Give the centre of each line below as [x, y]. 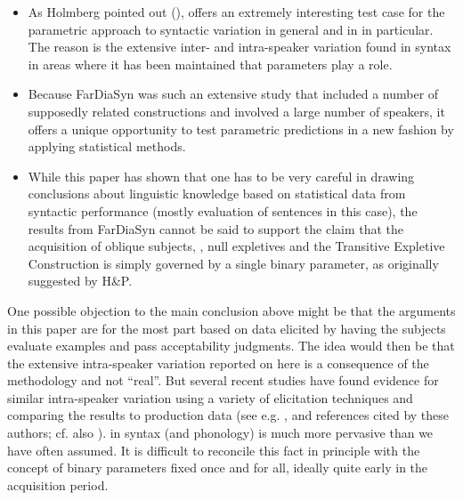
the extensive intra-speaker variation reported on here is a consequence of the [218, 363]
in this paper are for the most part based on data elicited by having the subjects [227, 328]
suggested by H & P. [80, 281]
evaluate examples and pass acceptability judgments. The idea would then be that [231, 346]
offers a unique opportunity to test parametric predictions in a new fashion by [241, 129]
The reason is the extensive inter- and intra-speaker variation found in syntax [240, 47]
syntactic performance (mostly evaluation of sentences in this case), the [223, 210]
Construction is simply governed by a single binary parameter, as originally [233, 263]
